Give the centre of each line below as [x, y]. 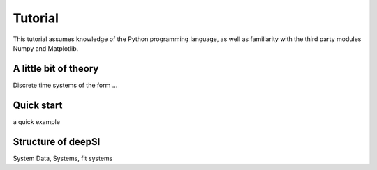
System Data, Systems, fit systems [63, 158]
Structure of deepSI [57, 142]
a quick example [37, 121]
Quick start [38, 105]
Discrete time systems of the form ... [65, 85]
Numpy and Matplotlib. [46, 48]
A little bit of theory [56, 69]
